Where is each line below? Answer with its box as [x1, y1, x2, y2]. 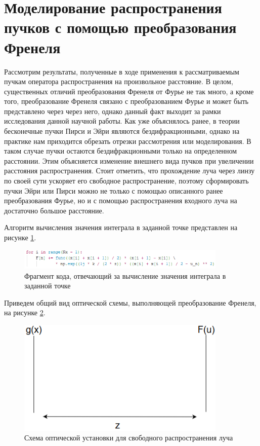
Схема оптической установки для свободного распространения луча [24, 432, 233, 443]
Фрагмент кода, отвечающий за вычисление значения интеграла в [24, 270, 226, 281]
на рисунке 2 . [4, 307, 46, 318]
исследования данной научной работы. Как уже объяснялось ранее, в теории [4, 116, 240, 126]
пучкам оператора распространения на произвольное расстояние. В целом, [4, 76, 233, 87]
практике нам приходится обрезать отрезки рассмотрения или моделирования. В [4, 135, 251, 146]
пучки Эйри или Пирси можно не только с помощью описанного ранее [4, 185, 223, 196]
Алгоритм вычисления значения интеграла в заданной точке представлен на [4, 222, 238, 233]
